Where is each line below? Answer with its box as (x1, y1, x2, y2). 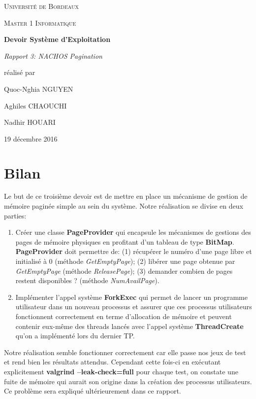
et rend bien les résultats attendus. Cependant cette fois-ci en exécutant (4, 357, 221, 367)
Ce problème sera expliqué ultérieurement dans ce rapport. (4, 386, 181, 396)
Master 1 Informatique (4, 17, 76, 28)
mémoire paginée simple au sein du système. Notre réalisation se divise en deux (4, 201, 243, 211)
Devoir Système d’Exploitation (4, 34, 111, 44)
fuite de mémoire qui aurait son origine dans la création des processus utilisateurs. (4, 376, 252, 386)
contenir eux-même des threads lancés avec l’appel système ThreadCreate (15, 321, 244, 331)
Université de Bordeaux (4, 1, 79, 11)
